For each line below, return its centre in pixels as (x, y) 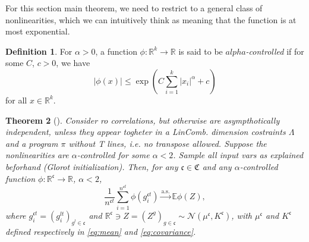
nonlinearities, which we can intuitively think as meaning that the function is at (151, 19)
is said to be (201, 51)
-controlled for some (113, 155)
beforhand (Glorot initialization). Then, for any (92, 166)
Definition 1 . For (39, 51)
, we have (73, 63)
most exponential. (38, 31)
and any (217, 166)
